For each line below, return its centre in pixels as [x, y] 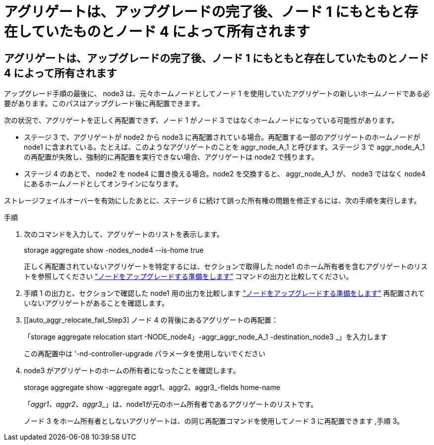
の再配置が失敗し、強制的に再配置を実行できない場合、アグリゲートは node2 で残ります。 [171, 157]
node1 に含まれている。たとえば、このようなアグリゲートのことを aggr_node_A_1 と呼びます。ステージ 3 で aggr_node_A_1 [224, 147]
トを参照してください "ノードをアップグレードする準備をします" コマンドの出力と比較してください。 [188, 277]
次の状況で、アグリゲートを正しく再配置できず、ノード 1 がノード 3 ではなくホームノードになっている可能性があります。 [201, 120]
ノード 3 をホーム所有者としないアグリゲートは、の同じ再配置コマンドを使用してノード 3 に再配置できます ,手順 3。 [214, 421]
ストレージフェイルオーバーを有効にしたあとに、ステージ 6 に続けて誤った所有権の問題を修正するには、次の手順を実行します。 [213, 201]
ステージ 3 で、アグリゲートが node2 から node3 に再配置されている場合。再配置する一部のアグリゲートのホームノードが [222, 137]
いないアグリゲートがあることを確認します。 [96, 303]
